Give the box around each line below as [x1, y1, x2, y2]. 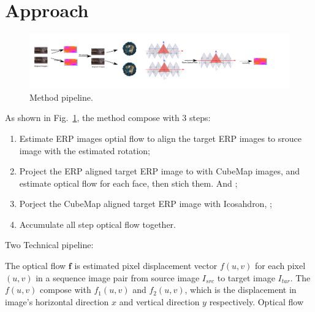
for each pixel [254, 259, 306, 272]
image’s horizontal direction [5, 295, 109, 308]
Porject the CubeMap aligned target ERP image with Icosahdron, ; [19, 197, 272, 210]
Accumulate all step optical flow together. [19, 217, 176, 230]
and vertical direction [119, 295, 200, 308]
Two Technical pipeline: [5, 238, 94, 251]
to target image [217, 271, 275, 284]
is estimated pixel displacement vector [74, 259, 218, 272]
